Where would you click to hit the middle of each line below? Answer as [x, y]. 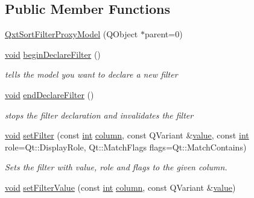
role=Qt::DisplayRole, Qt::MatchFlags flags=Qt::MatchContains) [126, 147]
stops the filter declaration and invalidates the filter [99, 115]
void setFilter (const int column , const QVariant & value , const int [127, 135]
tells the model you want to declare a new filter [91, 74]
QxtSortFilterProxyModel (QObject [71, 34]
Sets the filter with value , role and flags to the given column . [116, 167]
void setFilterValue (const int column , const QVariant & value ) [120, 187]
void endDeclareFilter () [49, 94]
